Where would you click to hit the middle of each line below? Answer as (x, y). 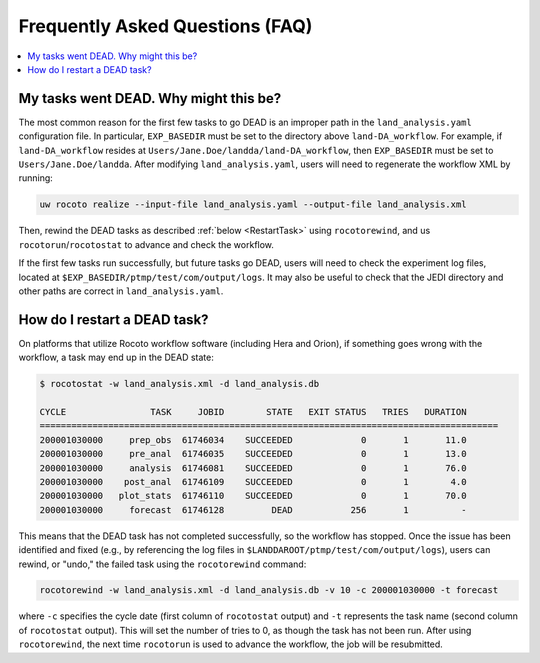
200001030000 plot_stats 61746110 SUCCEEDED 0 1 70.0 (253, 496)
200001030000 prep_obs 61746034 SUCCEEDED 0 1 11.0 (253, 439)
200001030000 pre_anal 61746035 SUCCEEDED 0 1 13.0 (253, 454)
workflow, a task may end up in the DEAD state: (116, 357)
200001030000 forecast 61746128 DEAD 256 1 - (253, 509)
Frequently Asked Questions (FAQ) (165, 26)
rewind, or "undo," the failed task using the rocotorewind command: (162, 564)
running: (36, 178)
